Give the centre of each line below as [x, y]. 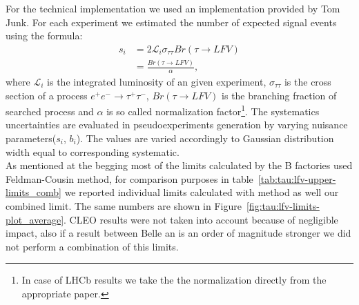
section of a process [47, 95]
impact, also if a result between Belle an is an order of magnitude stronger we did [178, 233]
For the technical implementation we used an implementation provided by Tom [173, 8]
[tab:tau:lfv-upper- [297, 178]
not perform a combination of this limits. [92, 246]
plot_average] [35, 219]
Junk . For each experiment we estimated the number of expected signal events [171, 22]
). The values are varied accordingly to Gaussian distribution [205, 138]
